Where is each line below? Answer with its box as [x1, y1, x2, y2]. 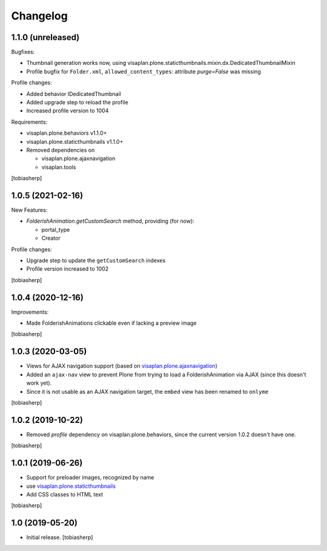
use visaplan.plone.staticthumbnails [26, 482, 116, 490]
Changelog [11, 9, 68, 22]
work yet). [26, 379, 52, 387]
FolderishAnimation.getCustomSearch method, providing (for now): [26, 217, 195, 225]
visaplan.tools [41, 163, 76, 171]
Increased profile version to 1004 [26, 107, 109, 115]
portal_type [41, 226, 70, 233]
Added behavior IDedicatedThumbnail [26, 90, 121, 97]
